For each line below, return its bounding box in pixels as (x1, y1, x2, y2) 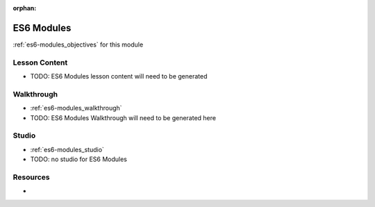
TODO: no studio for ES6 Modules (30, 155, 128, 163)
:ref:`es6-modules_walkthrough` (30, 104, 122, 113)
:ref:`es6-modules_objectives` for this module (12, 40, 144, 49)
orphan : (12, 4, 37, 12)
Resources (12, 172, 50, 182)
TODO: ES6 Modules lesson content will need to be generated (30, 72, 208, 81)
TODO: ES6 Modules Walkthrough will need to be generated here (30, 113, 217, 122)
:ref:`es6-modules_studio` (30, 145, 104, 154)
